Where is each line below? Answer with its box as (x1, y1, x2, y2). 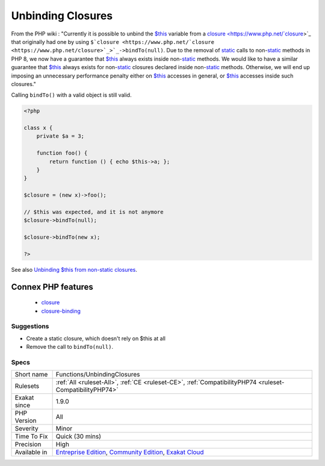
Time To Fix (14, 432, 48, 441)
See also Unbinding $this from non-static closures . (11, 266, 138, 273)
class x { (23, 124, 53, 132)
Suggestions (11, 322, 49, 331)
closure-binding (41, 307, 81, 314)
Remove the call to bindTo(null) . (26, 343, 114, 351)
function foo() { (36, 150, 88, 156)
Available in (14, 448, 48, 456)
